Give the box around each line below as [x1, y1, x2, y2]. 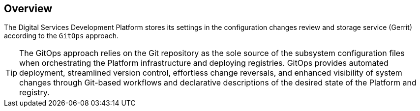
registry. [19, 87, 50, 98]
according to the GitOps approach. [4, 31, 119, 40]
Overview [4, 2, 53, 15]
